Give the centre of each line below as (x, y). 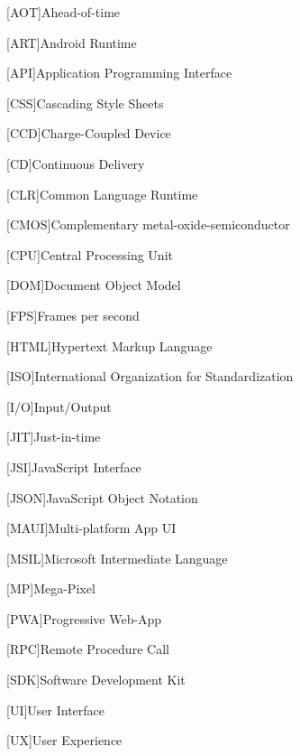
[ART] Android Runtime (72, 42)
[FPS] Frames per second (73, 315)
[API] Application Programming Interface (119, 73)
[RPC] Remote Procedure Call (88, 649)
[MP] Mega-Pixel (51, 588)
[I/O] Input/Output (59, 406)
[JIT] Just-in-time (54, 437)
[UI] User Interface (56, 709)
